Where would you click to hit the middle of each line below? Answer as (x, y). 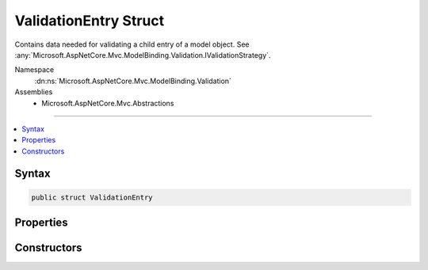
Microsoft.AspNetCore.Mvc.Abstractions (108, 103)
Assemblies (34, 92)
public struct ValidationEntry (92, 197)
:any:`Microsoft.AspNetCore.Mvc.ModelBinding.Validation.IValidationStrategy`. (143, 55)
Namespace (34, 70)
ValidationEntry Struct (90, 21)
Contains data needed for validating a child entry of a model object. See (132, 44)
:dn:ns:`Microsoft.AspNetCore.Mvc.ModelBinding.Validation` (133, 81)
